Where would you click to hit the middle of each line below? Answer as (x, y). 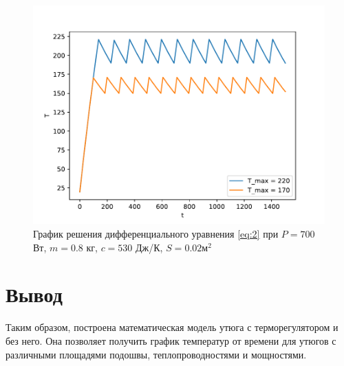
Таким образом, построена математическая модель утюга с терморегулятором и (172, 327)
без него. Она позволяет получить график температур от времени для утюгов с (171, 340)
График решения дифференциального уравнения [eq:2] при (156, 234)
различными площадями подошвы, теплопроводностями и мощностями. (156, 354)
